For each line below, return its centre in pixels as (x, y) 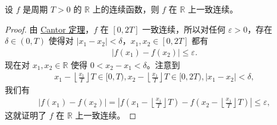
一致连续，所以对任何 (184, 29)
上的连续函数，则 (126, 9)
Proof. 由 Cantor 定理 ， (49, 29)
